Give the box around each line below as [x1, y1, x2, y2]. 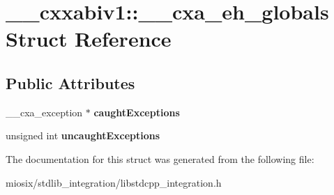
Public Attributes [6, 72, 135, 93]
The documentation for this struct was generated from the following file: [6, 151, 314, 166]
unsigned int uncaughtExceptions [6, 128, 160, 143]
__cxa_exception [6, 104, 83, 119]
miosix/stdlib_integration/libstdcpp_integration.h [6, 175, 222, 189]
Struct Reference [6, 24, 172, 53]
